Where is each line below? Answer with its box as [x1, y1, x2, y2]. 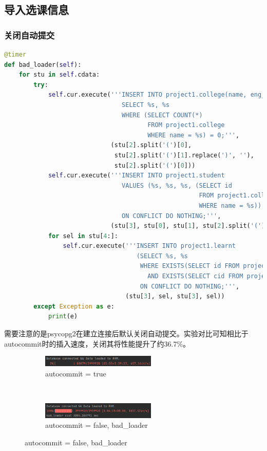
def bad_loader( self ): [4, 61, 82, 68]
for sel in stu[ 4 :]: [48, 232, 118, 240]
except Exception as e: [33, 302, 115, 310]
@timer [4, 51, 26, 58]
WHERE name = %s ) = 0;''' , [147, 131, 240, 139]
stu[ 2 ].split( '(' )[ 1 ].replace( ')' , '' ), [114, 151, 254, 159]
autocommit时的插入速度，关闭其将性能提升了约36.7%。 [4, 338, 190, 349]
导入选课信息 [4, 2, 69, 17]
